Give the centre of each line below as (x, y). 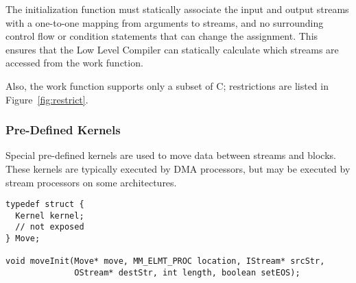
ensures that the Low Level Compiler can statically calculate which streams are (172, 49)
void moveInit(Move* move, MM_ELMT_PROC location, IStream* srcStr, (165, 261)
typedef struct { (45, 205)
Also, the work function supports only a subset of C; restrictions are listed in (167, 85)
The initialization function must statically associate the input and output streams (177, 9)
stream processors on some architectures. (91, 182)
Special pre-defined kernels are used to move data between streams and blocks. (171, 155)
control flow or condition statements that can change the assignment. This (162, 36)
